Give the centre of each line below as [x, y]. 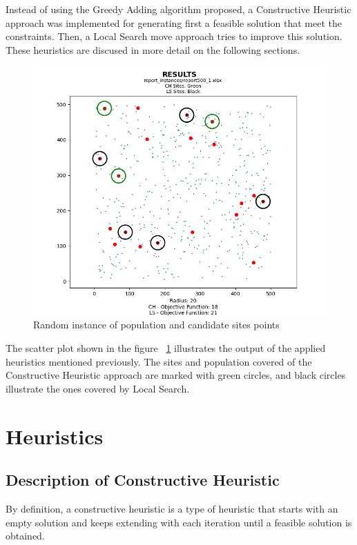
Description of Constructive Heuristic [143, 480]
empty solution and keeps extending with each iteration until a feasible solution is [179, 522]
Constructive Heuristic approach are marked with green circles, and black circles [176, 375]
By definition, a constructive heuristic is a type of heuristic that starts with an [172, 508]
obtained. [25, 536]
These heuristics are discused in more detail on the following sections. [153, 49]
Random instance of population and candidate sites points [156, 325]
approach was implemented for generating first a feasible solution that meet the [174, 22]
